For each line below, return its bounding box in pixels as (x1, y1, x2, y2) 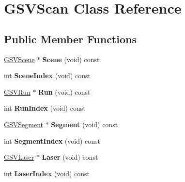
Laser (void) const (42, 152, 98, 162)
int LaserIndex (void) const (4, 168, 90, 178)
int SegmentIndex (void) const (4, 135, 101, 146)
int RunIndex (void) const (4, 103, 86, 113)
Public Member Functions (4, 31, 137, 46)
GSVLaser (4, 152, 34, 162)
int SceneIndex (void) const (4, 70, 91, 81)
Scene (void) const (42, 54, 100, 64)
